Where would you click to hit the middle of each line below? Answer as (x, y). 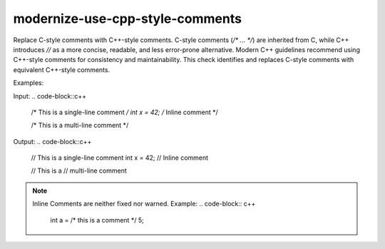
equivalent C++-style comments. (62, 70)
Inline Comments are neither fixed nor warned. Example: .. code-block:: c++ (144, 204)
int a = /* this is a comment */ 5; (97, 220)
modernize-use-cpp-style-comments (128, 19)
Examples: (29, 83)
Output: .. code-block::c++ (52, 141)
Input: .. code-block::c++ (50, 96)
